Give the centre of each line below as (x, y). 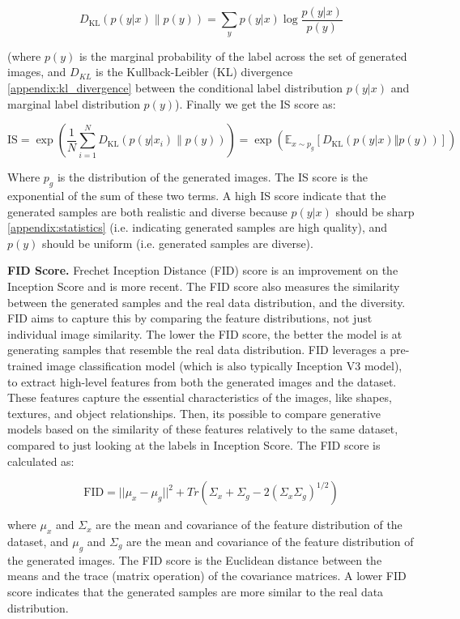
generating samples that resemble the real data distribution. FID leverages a (197, 350)
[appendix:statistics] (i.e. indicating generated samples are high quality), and (198, 227)
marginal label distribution (74, 103)
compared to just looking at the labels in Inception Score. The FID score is (194, 444)
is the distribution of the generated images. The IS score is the (213, 177)
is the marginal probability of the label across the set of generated (243, 55)
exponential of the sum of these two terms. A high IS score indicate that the (197, 196)
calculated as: (41, 461)
